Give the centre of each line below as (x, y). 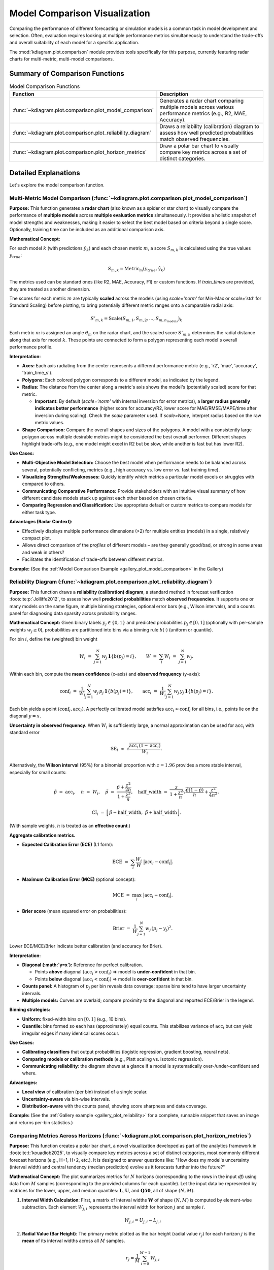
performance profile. (31, 347)
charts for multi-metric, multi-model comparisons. (62, 59)
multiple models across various (197, 107)
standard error (25, 733)
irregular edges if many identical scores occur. (71, 1033)
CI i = (98, 813)
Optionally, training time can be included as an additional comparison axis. (87, 230)
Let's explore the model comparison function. (57, 185)
